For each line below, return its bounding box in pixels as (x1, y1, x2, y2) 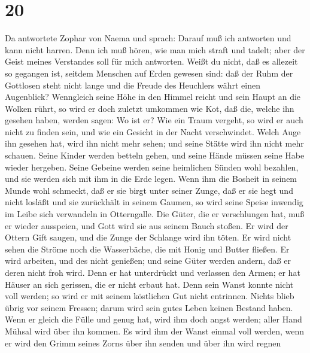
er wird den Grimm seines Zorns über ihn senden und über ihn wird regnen (5, 336, 281, 349)
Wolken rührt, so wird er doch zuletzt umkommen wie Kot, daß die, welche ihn (5, 102, 294, 114)
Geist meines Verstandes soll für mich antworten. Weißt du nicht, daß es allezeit (5, 55, 298, 68)
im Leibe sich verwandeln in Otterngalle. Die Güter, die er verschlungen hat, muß (5, 208, 305, 220)
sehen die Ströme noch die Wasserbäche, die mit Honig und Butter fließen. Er (5, 242, 290, 255)
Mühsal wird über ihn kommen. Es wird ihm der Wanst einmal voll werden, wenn (5, 324, 304, 337)
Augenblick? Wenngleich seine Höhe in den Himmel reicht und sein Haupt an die (5, 90, 301, 103)
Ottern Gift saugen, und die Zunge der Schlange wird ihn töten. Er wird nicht (5, 231, 291, 244)
